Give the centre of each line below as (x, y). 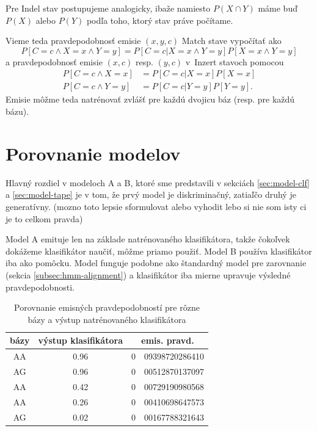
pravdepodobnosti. (40, 287)
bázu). (17, 111)
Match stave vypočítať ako (231, 41)
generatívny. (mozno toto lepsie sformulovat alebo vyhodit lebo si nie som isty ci (156, 206)
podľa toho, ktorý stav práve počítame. (160, 20)
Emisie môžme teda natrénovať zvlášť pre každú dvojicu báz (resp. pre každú (150, 99)
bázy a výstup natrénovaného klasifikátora (107, 319)
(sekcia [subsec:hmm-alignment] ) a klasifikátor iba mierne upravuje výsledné (148, 274)
